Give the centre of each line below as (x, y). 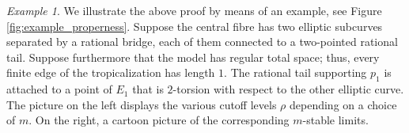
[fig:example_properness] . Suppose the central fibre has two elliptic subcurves (195, 26)
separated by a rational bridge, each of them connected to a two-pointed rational (202, 42)
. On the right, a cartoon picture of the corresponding (159, 120)
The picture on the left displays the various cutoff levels (142, 104)
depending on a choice (343, 104)
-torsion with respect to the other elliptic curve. (288, 89)
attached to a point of (59, 89)
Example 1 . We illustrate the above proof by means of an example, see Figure (194, 10)
